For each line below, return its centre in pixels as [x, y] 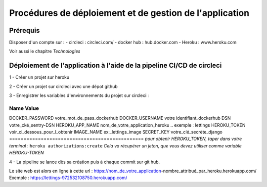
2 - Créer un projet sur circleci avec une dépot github [64, 86]
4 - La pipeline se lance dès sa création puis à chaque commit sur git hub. [85, 162]
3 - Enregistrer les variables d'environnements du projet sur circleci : [79, 95]
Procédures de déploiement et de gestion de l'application [129, 13]
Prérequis [24, 30]
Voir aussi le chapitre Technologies [45, 51]
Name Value [24, 108]
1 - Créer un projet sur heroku [39, 77]
